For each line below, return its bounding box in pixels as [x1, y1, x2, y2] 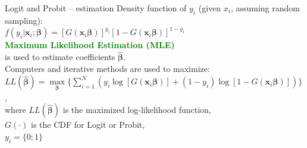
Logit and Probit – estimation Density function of [5, 2, 187, 14]
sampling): [5, 14, 43, 26]
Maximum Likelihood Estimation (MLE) [5, 39, 175, 51]
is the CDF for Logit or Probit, [31, 118, 145, 131]
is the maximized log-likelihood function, [62, 103, 211, 116]
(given [198, 2, 221, 14]
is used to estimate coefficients [5, 51, 115, 63]
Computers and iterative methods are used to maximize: [5, 62, 210, 74]
